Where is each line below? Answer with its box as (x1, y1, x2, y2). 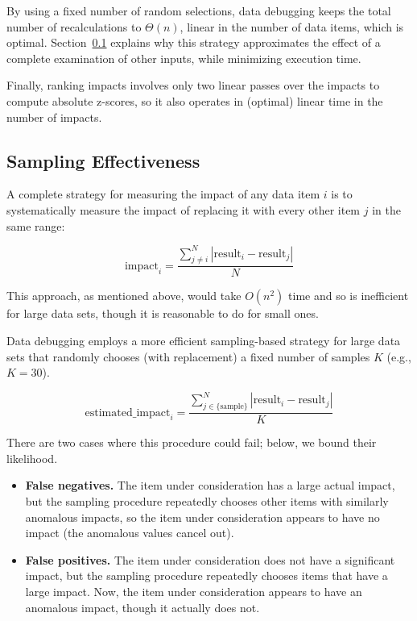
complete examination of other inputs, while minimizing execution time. (6, 49, 361, 66)
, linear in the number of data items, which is (180, 18, 404, 35)
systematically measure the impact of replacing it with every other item (6, 201, 361, 218)
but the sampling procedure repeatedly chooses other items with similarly (25, 492, 389, 509)
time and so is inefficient (288, 287, 409, 304)
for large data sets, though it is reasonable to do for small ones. (6, 305, 319, 322)
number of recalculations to (6, 18, 142, 35)
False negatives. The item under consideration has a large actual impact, (25, 477, 395, 494)
